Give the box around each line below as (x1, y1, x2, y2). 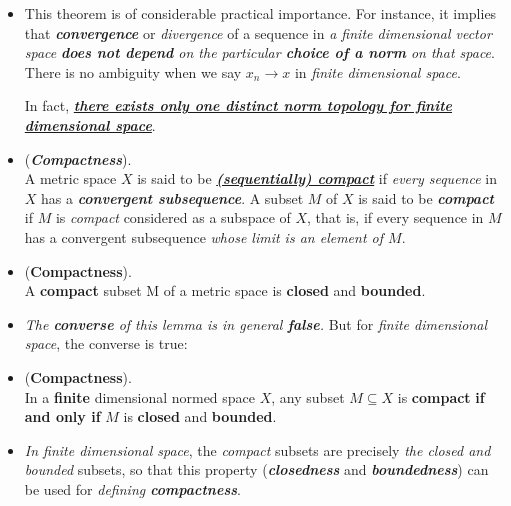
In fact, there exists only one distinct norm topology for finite (24, 95, 453, 116)
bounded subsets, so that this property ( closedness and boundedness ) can (24, 459, 489, 480)
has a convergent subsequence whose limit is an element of (24, 226, 384, 247)
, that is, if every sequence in (307, 207, 484, 228)
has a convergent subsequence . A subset (41, 187, 304, 208)
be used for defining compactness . (24, 478, 241, 499)
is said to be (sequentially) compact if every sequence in (137, 168, 497, 189)
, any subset (271, 386, 345, 407)
